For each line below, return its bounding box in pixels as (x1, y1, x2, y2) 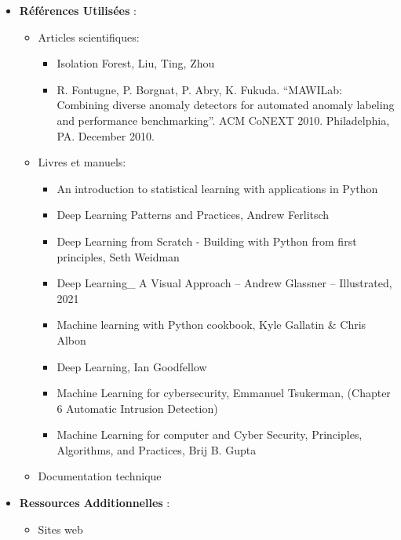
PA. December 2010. (57, 127, 155, 144)
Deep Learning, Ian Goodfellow (57, 358, 207, 374)
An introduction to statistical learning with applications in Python (57, 180, 378, 196)
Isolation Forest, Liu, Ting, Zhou (57, 55, 215, 71)
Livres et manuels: (38, 154, 126, 170)
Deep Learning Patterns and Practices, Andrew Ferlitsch (57, 206, 330, 223)
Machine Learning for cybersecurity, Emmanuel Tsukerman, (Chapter (57, 385, 391, 401)
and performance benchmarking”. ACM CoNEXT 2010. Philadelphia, (57, 111, 390, 128)
